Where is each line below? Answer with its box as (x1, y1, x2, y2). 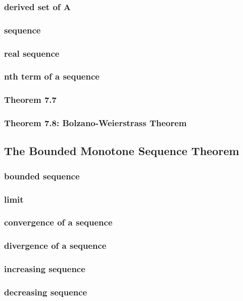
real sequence (4, 47, 60, 59)
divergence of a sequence (4, 239, 107, 252)
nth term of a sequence (4, 70, 100, 83)
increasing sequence (4, 262, 85, 275)
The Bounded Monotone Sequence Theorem (4, 143, 239, 159)
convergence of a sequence (4, 216, 113, 229)
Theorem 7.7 (4, 93, 57, 106)
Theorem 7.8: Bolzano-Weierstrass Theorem (4, 117, 187, 129)
